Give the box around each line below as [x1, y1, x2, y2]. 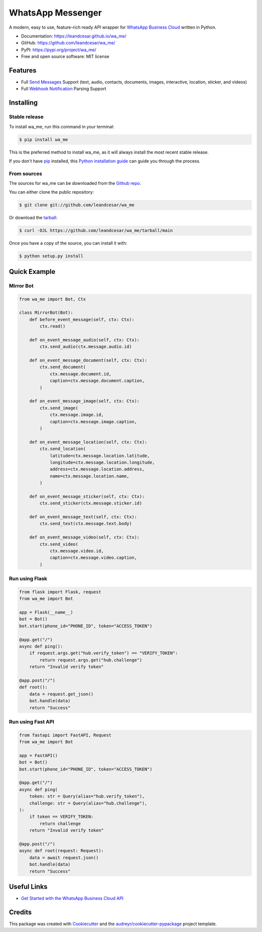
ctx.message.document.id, [49, 371, 112, 376]
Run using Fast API [9, 718, 54, 725]
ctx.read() [39, 323, 65, 329]
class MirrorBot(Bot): [19, 310, 73, 316]
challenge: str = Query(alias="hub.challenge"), [29, 800, 147, 806]
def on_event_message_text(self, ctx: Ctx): [29, 514, 137, 520]
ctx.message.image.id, [49, 412, 104, 418]
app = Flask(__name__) [19, 609, 73, 615]
